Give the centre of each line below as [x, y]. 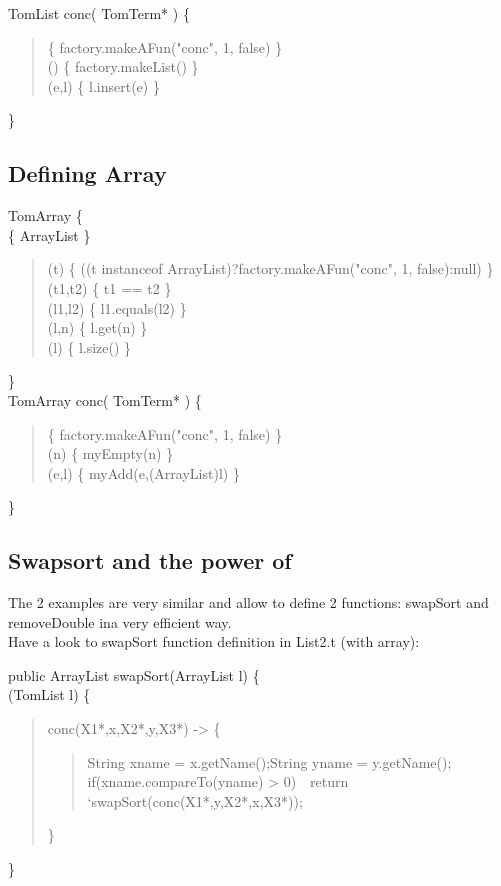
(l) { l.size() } [89, 346]
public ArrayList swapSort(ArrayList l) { [134, 674]
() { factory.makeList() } [123, 66]
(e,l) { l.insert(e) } [103, 85]
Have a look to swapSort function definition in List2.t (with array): [214, 641]
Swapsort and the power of [150, 560]
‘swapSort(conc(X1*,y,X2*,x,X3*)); [195, 800]
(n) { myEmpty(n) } [110, 453]
